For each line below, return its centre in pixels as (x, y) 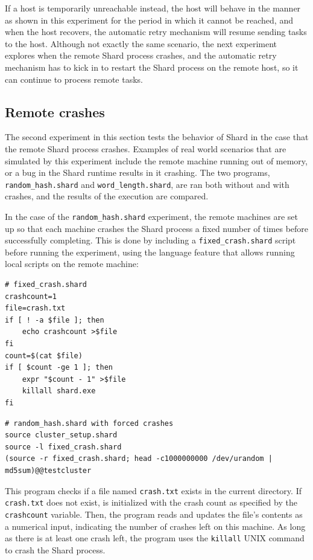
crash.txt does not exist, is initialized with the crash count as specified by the (151, 502)
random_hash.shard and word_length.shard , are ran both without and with (147, 184)
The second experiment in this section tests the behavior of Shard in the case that (157, 137)
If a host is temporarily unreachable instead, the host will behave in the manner (153, 8)
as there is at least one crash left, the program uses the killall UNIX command (155, 538)
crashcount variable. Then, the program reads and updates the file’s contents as (154, 514)
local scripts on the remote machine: (72, 264)
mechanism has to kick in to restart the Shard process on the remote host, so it (152, 67)
